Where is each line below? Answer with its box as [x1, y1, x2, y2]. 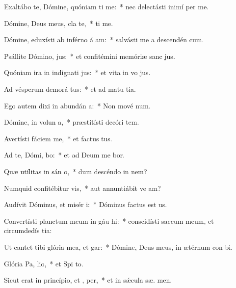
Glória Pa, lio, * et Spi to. [4, 258, 83, 268]
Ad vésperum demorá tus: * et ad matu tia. [4, 83, 136, 94]
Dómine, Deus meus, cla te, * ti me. [4, 18, 113, 28]
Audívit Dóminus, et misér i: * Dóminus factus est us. [4, 199, 167, 209]
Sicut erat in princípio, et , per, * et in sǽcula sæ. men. [4, 275, 172, 285]
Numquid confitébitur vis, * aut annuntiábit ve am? [4, 183, 161, 193]
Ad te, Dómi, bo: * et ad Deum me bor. [4, 150, 125, 160]
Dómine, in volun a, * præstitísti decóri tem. [4, 117, 139, 127]
